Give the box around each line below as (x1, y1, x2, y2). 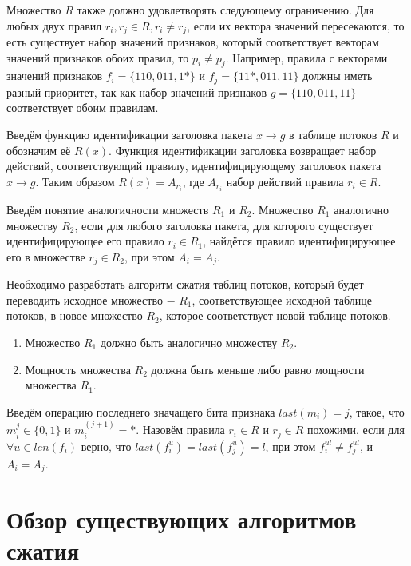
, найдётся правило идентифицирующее (203, 233, 396, 249)
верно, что (81, 437, 132, 454)
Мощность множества (25, 361, 131, 377)
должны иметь (302, 67, 373, 84)
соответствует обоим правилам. (6, 99, 159, 116)
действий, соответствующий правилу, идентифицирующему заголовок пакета (6, 157, 381, 174)
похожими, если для (307, 421, 405, 438)
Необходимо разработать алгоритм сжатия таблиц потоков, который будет (6, 276, 364, 293)
